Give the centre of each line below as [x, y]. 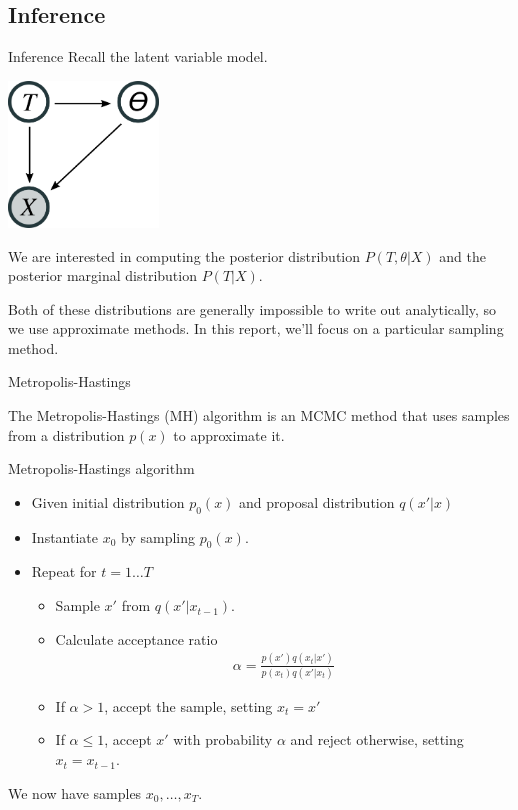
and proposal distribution [317, 501]
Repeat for [64, 571]
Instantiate [64, 536]
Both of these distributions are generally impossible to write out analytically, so [252, 308]
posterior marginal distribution [102, 275]
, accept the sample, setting [188, 705]
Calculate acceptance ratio [136, 638]
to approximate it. [229, 434]
